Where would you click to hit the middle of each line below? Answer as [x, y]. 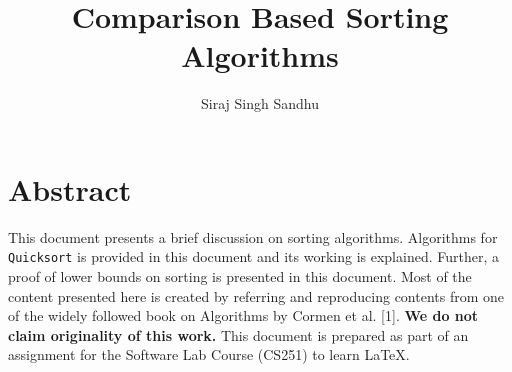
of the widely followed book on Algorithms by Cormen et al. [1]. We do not [243, 315]
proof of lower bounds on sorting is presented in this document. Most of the [240, 276]
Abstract [70, 188]
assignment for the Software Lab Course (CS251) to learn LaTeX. [209, 354]
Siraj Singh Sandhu [260, 103]
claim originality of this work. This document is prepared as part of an [238, 334]
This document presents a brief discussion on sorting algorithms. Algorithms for [253, 236]
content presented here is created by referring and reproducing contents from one [256, 295]
